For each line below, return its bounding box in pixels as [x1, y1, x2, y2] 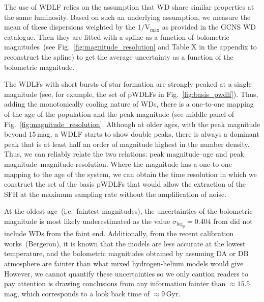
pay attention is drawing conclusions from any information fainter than [4, 278, 226, 289]
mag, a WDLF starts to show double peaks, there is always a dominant [37, 129, 259, 139]
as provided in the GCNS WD [162, 21, 256, 32]
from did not [213, 215, 253, 226]
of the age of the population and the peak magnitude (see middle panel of [4, 108, 234, 119]
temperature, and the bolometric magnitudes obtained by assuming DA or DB [4, 248, 249, 259]
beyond [4, 129, 26, 139]
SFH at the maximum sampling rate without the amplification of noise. [4, 188, 227, 199]
